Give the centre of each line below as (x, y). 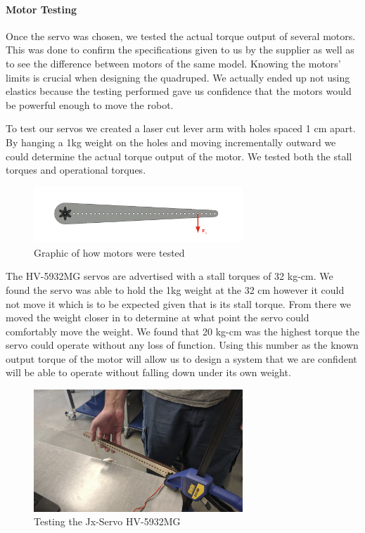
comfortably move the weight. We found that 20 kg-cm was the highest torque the (183, 331)
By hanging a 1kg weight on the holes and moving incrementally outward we (171, 142)
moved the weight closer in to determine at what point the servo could (158, 317)
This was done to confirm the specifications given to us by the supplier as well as (180, 50)
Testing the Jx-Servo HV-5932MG (107, 521)
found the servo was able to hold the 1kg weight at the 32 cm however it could (175, 289)
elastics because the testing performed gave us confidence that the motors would (179, 91)
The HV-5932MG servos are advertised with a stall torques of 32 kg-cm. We (169, 276)
